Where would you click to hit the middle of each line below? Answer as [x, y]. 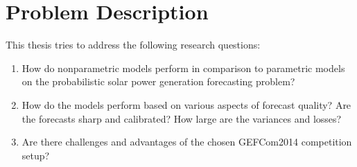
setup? [36, 155]
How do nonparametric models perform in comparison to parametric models [183, 68]
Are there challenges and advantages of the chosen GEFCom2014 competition [187, 142]
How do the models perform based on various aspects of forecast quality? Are [186, 104]
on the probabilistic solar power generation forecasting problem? [158, 81]
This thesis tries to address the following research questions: [133, 45]
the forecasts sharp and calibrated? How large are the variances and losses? [182, 118]
